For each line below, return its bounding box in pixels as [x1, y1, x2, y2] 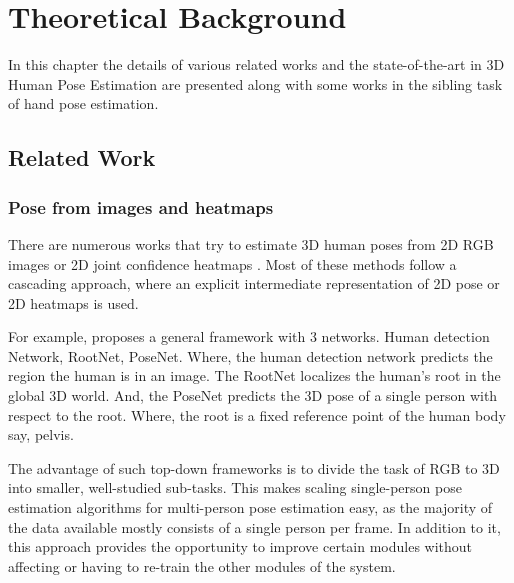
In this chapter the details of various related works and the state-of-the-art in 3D [8, 54, 505, 75]
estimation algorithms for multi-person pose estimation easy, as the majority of [8, 497, 493, 518]
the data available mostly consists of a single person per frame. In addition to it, [8, 516, 501, 537]
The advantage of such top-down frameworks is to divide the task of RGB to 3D [8, 457, 500, 478]
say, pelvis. [8, 424, 74, 445]
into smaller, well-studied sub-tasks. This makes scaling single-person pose [8, 477, 462, 498]
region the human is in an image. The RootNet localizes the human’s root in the [8, 365, 501, 386]
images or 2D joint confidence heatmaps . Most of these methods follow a [8, 253, 457, 274]
